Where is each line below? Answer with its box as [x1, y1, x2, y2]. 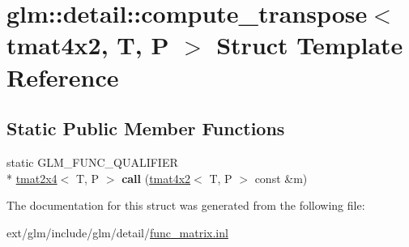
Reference [6, 60, 119, 93]
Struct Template [216, 28, 403, 62]
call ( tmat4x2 [121, 169, 191, 186]
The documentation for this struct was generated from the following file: [6, 197, 365, 214]
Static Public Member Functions [6, 116, 285, 141]
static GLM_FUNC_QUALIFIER [6, 153, 178, 170]
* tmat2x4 [6, 169, 58, 186]
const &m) [254, 169, 308, 186]
